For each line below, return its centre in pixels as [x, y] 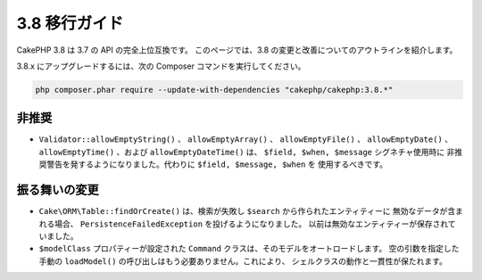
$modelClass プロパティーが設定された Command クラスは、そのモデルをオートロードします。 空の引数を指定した [249, 249]
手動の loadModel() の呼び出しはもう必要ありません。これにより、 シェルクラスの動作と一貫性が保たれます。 [243, 261]
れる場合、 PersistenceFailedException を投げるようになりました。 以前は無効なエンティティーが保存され [243, 224]
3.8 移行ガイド [70, 23]
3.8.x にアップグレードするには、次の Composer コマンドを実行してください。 [161, 66]
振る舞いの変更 [58, 190]
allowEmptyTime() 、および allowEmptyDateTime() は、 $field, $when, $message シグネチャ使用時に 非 [247, 152]
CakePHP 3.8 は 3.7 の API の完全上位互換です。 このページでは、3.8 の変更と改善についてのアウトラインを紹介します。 [237, 50]
